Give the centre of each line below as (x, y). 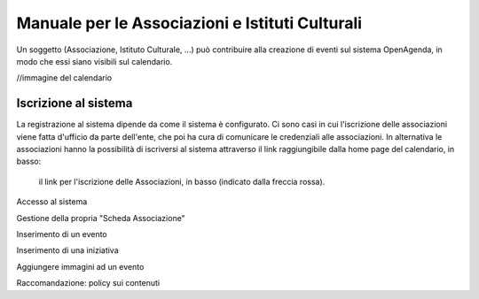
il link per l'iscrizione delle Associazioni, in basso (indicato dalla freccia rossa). (182, 181)
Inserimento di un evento (62, 234)
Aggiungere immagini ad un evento (80, 266)
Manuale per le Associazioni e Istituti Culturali (189, 23)
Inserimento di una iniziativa (67, 250)
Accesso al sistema (52, 202)
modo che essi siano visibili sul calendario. (94, 61)
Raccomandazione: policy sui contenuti (88, 283)
